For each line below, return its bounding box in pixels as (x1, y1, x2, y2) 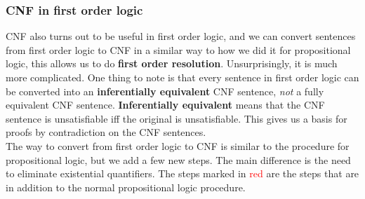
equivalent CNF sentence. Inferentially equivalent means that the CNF (6, 97, 325, 112)
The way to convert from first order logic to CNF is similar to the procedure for (6, 138, 350, 153)
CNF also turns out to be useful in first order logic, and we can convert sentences (6, 29, 356, 43)
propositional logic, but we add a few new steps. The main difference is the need (6, 152, 351, 167)
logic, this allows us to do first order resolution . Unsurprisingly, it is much (6, 56, 338, 71)
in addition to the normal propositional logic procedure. (6, 179, 246, 194)
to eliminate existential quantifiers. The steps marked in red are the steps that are (6, 166, 359, 181)
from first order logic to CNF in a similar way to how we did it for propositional (6, 42, 351, 57)
